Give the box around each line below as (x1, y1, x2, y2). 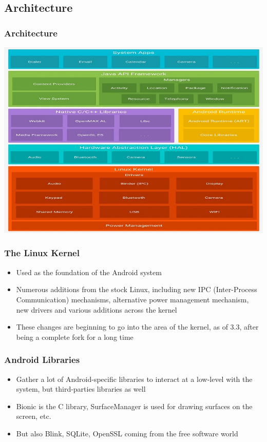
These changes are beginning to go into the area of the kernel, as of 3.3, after (16, 321, 259, 332)
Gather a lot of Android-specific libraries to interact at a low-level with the (16, 373, 253, 384)
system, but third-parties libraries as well (16, 383, 146, 394)
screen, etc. (16, 411, 51, 421)
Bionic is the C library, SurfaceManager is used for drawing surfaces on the (16, 400, 253, 411)
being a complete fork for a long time (16, 331, 133, 342)
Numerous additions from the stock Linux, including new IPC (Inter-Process (16, 284, 257, 295)
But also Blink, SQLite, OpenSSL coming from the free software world (16, 428, 238, 438)
